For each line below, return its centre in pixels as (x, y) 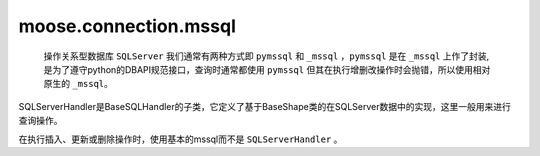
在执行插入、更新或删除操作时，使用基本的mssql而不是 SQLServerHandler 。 (180, 139)
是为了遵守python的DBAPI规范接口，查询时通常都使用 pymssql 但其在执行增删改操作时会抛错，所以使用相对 (267, 69)
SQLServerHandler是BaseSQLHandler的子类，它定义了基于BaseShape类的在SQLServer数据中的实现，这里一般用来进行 (265, 106)
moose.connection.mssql (127, 26)
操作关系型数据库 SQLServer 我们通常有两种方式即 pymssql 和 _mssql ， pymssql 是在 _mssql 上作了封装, (266, 56)
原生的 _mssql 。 (78, 84)
